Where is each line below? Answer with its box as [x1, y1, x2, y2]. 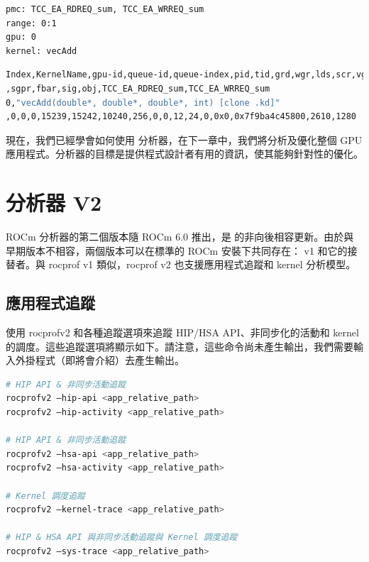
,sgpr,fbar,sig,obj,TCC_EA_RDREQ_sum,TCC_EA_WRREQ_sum [6, 83, 270, 94]
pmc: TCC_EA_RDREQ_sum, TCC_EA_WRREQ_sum [6, 4, 204, 14]
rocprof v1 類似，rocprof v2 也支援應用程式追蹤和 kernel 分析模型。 [48, 257, 356, 272]
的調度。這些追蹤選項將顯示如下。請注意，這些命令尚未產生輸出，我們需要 [6, 338, 353, 353]
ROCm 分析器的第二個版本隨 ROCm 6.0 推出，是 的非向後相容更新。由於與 [6, 229, 354, 244]
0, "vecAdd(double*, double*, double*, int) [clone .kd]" [6, 97, 280, 108]
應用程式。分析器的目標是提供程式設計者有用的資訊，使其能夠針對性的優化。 [6, 146, 363, 161]
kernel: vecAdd [6, 45, 77, 56]
